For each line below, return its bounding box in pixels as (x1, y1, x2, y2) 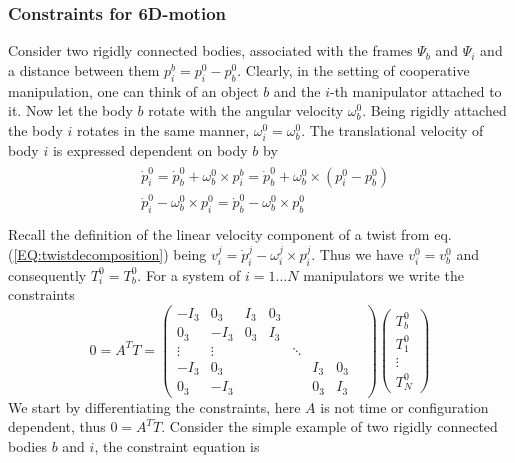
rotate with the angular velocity (148, 100, 344, 121)
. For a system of (137, 264, 241, 285)
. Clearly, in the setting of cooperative (237, 59, 470, 80)
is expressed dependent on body (52, 139, 248, 160)
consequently (8, 264, 87, 285)
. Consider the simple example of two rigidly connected (161, 416, 498, 437)
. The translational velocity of (301, 119, 484, 140)
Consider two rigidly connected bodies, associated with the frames (8, 40, 413, 61)
